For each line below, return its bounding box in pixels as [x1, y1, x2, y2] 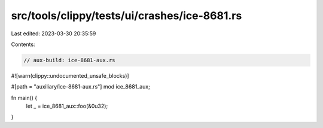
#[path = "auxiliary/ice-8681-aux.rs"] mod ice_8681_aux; [11, 83, 151, 90]
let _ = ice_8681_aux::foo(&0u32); [26, 102, 108, 110]
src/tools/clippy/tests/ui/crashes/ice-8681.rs [11, 9, 242, 22]
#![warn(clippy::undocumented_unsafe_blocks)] [11, 72, 129, 79]
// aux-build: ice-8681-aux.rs [23, 57, 116, 63]
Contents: [11, 41, 35, 48]
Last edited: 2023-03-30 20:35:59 [11, 30, 96, 37]
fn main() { [11, 94, 38, 101]
